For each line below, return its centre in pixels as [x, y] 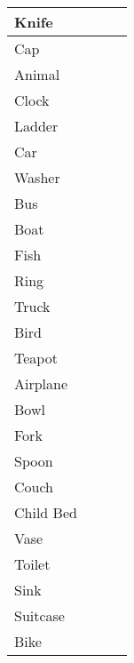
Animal [37, 74]
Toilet [32, 564]
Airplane [41, 383]
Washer [37, 177]
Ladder [36, 126]
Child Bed [46, 512]
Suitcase [39, 615]
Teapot [36, 358]
